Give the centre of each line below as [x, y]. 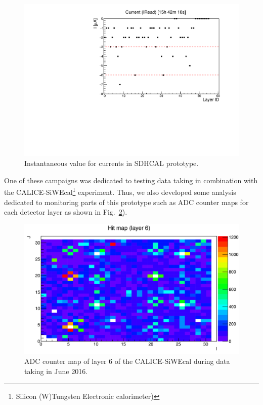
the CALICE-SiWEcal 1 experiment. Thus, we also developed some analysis [120, 191]
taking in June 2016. [56, 371]
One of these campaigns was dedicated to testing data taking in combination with [131, 180]
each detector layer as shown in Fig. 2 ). [66, 212]
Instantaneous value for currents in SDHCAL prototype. [112, 163]
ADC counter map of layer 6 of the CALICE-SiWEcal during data [127, 361]
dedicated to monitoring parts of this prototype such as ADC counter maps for [126, 202]
